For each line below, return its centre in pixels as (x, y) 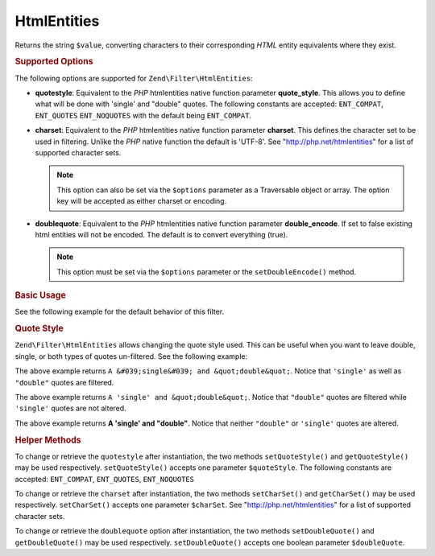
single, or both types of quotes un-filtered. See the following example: (131, 356)
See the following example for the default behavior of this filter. (120, 312)
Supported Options (54, 62)
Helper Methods (48, 440)
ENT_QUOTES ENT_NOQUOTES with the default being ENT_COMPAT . (143, 115)
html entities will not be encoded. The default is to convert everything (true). (162, 234)
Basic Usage (40, 295)
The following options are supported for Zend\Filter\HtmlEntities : (134, 78)
